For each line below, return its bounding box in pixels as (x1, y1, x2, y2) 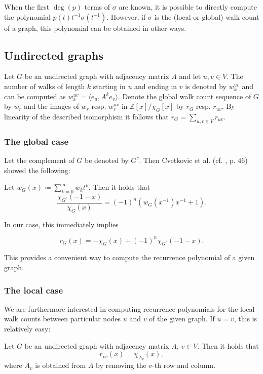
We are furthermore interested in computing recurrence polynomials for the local (4, 303, 255, 314)
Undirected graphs (4, 47, 103, 63)
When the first (4, 2, 50, 12)
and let (179, 71, 201, 81)
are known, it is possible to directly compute (119, 2, 257, 12)
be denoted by (84, 154, 129, 165)
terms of (84, 2, 110, 12)
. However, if (106, 11, 146, 22)
